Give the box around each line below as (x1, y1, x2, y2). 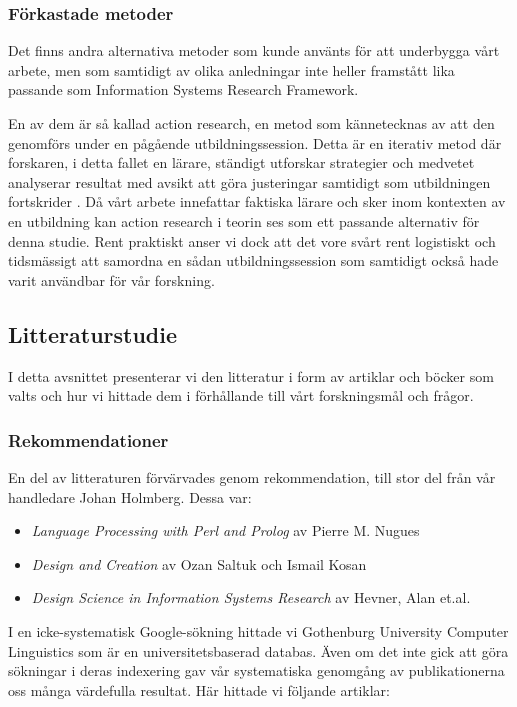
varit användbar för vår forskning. (8, 269, 215, 290)
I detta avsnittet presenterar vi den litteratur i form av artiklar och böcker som (8, 365, 494, 386)
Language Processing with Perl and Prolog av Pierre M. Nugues (31, 520, 420, 541)
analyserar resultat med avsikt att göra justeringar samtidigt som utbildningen (8, 171, 491, 192)
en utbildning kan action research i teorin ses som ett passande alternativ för (8, 210, 480, 231)
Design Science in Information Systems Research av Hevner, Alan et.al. (31, 587, 471, 608)
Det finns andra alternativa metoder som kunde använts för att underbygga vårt (8, 40, 500, 61)
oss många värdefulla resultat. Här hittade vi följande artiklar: (8, 679, 390, 700)
